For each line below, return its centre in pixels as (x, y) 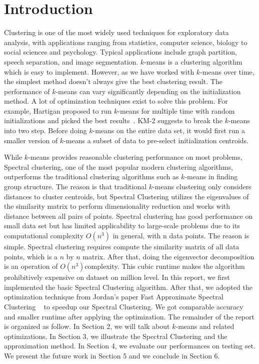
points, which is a (31, 256)
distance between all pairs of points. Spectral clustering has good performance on (128, 216)
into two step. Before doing (45, 130)
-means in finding (211, 176)
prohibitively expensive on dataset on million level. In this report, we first (117, 277)
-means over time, (227, 71)
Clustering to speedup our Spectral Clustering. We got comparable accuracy (124, 306)
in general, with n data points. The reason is (181, 235)
